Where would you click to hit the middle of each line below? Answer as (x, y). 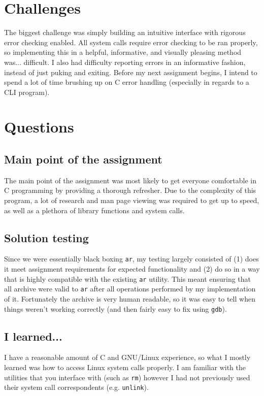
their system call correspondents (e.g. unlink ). (76, 387)
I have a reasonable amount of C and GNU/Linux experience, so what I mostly (127, 357)
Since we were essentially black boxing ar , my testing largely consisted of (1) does (131, 259)
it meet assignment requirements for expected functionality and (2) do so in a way (132, 269)
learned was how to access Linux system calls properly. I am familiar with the (125, 367)
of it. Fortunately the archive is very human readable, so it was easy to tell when (130, 299)
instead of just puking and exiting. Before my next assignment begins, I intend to (131, 72)
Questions (39, 127)
